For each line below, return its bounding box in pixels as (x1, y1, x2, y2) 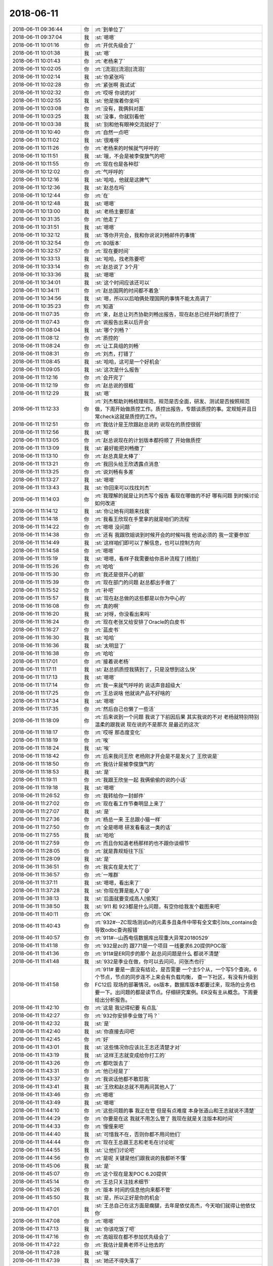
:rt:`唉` (95, 737, 110, 744)
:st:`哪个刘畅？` (95, 327, 131, 334)
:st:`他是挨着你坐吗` (95, 97, 141, 104)
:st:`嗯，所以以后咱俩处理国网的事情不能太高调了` (95, 295, 212, 302)
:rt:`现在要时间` (95, 247, 130, 254)
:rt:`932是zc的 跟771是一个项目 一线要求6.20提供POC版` (95, 942, 228, 949)
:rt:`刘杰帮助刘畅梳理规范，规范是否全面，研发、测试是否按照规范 (95, 398, 250, 405)
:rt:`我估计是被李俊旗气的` (95, 760, 156, 767)
